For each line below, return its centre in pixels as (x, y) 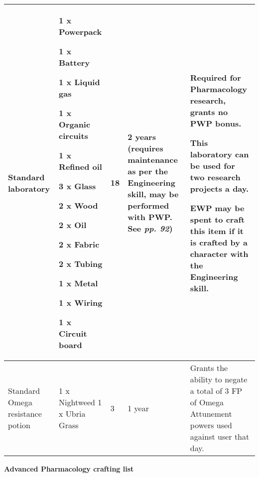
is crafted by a (219, 242)
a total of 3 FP (216, 391)
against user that (220, 436)
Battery (74, 62)
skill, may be (153, 194)
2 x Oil (73, 225)
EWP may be (217, 208)
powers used (211, 425)
